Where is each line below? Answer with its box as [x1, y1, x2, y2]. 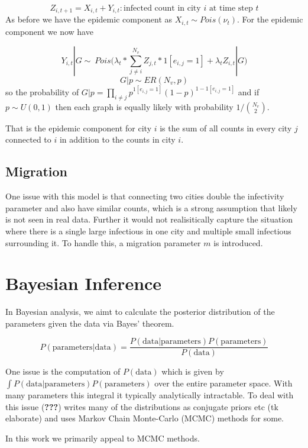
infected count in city [124, 4, 201, 12]
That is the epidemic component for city [5, 121, 152, 134]
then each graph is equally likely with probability [55, 100, 234, 112]
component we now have [5, 25, 93, 37]
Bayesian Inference [5, 271, 162, 295]
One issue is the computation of [5, 365, 121, 378]
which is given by [161, 365, 224, 378]
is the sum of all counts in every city [160, 121, 292, 134]
